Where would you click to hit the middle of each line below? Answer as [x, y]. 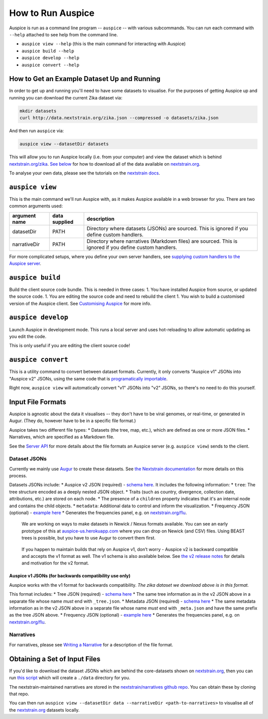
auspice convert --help [50, 65]
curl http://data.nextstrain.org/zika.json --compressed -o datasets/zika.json [119, 118]
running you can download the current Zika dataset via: [66, 97]
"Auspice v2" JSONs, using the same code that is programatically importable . [88, 378]
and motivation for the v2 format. [55, 563]
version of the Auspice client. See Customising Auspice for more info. [80, 303]
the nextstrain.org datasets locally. [44, 710]
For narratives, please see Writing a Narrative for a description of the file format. [91, 644]
